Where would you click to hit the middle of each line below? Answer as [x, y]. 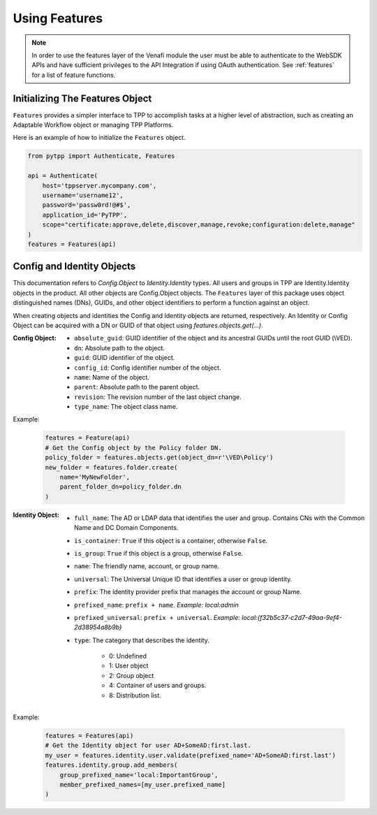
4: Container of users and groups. [158, 686]
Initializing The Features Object [82, 98]
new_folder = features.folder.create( [111, 467]
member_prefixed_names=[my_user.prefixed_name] [143, 784]
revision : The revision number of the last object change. [158, 397]
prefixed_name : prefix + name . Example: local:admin [156, 605]
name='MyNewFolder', [95, 477]
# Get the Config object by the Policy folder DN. [134, 448]
